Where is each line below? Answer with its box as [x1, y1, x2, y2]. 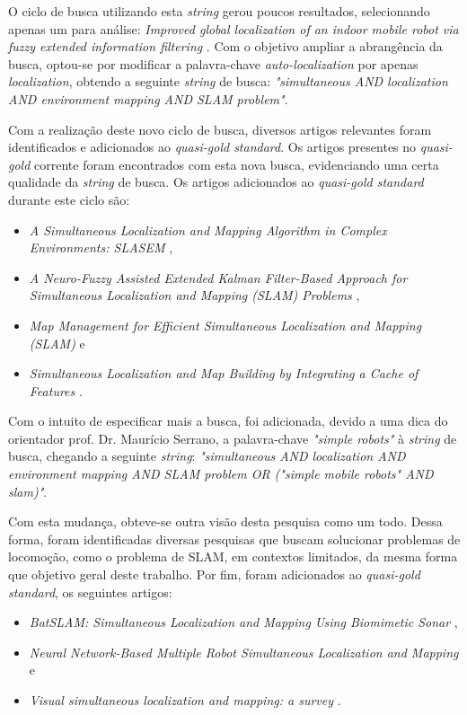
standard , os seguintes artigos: [8, 582, 172, 601]
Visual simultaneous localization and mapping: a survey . [29, 691, 341, 709]
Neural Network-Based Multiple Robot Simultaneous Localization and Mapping [29, 642, 459, 661]
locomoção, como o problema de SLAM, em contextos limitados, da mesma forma [8, 547, 458, 566]
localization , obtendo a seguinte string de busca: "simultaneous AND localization [8, 72, 448, 91]
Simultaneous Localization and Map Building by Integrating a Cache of [29, 364, 419, 383]
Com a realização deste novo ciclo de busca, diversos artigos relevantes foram [8, 119, 432, 138]
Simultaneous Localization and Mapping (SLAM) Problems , [29, 286, 360, 305]
